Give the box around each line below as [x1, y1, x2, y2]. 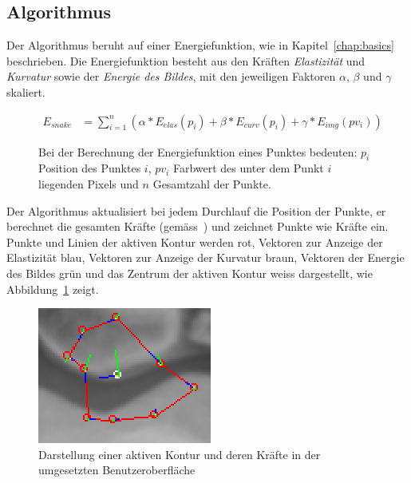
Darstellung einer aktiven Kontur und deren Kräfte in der [38, 445, 321, 462]
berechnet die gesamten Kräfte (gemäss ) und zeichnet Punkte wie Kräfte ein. [6, 218, 389, 235]
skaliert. [6, 83, 45, 100]
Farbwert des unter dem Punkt [172, 160, 324, 176]
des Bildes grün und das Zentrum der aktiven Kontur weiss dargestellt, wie [6, 264, 373, 281]
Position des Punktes [38, 160, 141, 176]
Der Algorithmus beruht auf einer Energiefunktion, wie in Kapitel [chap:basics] [6, 37, 394, 53]
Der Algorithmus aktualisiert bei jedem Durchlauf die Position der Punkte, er [6, 202, 386, 219]
